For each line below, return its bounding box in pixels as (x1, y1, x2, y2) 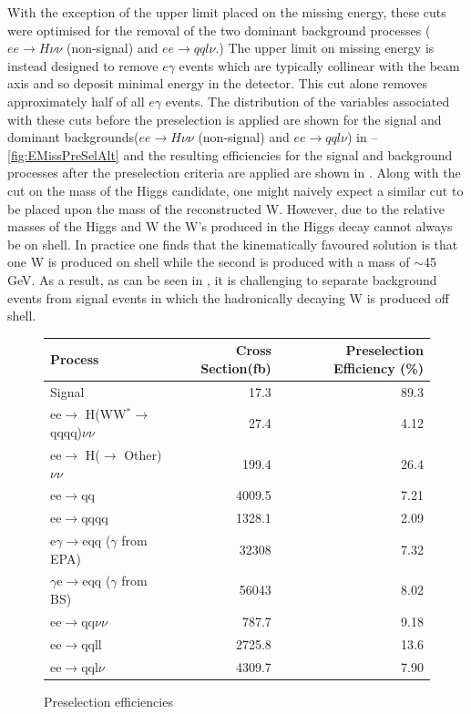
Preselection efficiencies (44, 691, 173, 710)
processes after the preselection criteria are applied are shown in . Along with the (7, 163, 461, 182)
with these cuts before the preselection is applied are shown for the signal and (7, 109, 442, 128)
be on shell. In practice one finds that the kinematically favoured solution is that (7, 234, 458, 253)
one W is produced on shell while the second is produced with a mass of (7, 252, 410, 271)
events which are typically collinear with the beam (179, 56, 460, 75)
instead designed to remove (7, 56, 159, 75)
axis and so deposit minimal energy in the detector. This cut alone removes (7, 74, 427, 93)
